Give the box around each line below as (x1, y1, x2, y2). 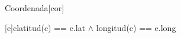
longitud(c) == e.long (96, 21, 176, 33)
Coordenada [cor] (5, 2, 64, 13)
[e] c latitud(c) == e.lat (5, 21, 86, 33)
